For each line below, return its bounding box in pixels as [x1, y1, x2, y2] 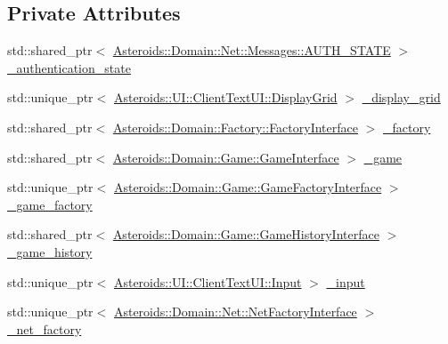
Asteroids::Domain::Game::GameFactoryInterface [113, 178, 382, 196]
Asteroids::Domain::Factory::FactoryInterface [112, 117, 358, 136]
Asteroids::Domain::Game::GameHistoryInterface [112, 225, 379, 244]
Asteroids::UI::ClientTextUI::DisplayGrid [113, 88, 338, 107]
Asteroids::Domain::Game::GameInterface [112, 148, 339, 166]
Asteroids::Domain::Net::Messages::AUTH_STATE [112, 41, 391, 60]
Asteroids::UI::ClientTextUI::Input [113, 272, 302, 291]
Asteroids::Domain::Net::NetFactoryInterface [113, 302, 357, 321]
